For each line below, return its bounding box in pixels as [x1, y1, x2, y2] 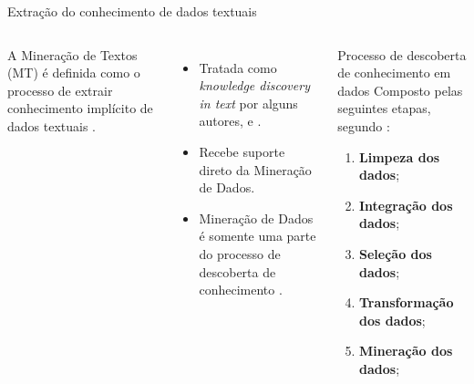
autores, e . [199, 111, 262, 130]
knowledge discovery [199, 76, 310, 95]
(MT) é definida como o [7, 63, 140, 82]
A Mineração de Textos [7, 45, 138, 64]
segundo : [337, 116, 390, 135]
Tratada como [199, 57, 277, 77]
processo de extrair [7, 80, 113, 99]
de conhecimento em [337, 63, 451, 82]
